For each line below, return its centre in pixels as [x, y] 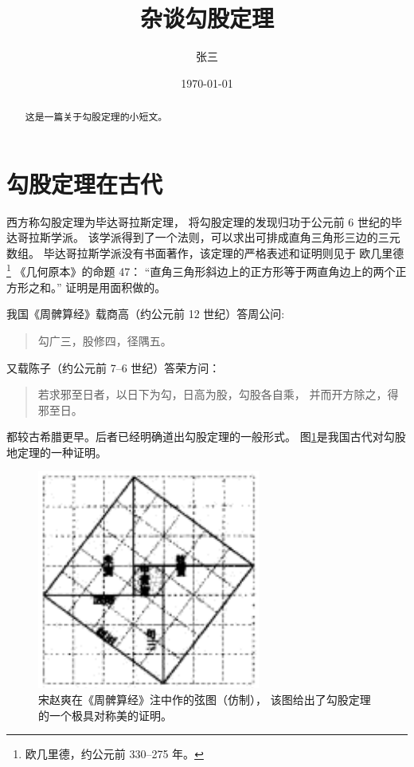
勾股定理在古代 [85, 183]
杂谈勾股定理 [207, 18]
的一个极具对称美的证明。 [105, 715]
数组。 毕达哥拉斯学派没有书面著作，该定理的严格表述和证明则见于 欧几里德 [205, 252]
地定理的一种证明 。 [57, 452]
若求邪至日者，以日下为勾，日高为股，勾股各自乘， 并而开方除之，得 [218, 394]
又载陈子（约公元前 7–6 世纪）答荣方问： [113, 367]
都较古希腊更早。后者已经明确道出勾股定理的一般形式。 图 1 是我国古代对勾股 [206, 437]
